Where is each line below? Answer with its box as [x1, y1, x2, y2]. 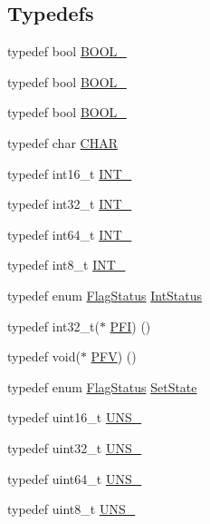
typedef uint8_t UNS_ [7, 499, 136, 519]
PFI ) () [110, 316, 151, 335]
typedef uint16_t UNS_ [7, 408, 142, 427]
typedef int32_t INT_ [7, 194, 132, 213]
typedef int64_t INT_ [7, 224, 132, 243]
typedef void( [7, 347, 81, 366]
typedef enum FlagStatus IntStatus [7, 285, 203, 304]
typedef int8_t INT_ [7, 255, 126, 274]
